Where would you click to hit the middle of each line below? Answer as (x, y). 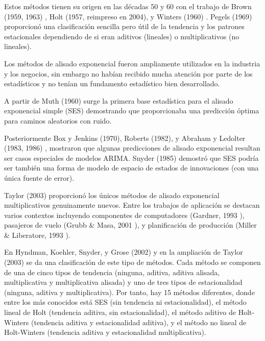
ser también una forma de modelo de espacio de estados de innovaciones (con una (131, 168)
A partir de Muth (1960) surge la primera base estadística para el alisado (119, 100)
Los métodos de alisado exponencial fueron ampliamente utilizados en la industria (132, 63)
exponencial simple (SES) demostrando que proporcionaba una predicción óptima (132, 111)
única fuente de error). (39, 177)
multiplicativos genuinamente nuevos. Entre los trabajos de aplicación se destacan (132, 205)
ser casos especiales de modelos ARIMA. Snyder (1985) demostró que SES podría (131, 157)
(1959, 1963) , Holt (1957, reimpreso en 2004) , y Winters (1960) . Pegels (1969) (128, 16)
